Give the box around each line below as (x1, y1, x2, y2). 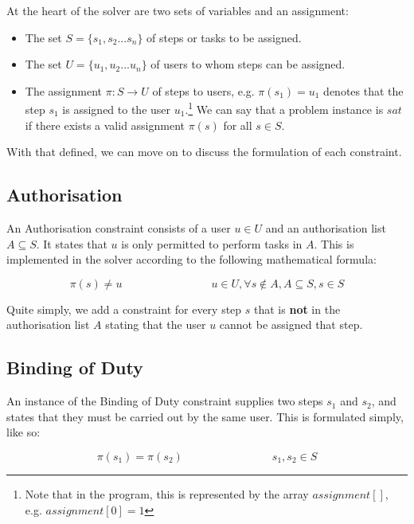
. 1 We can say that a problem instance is (185, 99, 384, 118)
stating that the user (105, 316, 206, 333)
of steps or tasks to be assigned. (146, 29, 302, 45)
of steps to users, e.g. (152, 82, 255, 99)
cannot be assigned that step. (219, 316, 363, 333)
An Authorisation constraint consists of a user (6, 220, 231, 237)
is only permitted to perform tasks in (121, 235, 303, 252)
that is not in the (254, 300, 341, 317)
